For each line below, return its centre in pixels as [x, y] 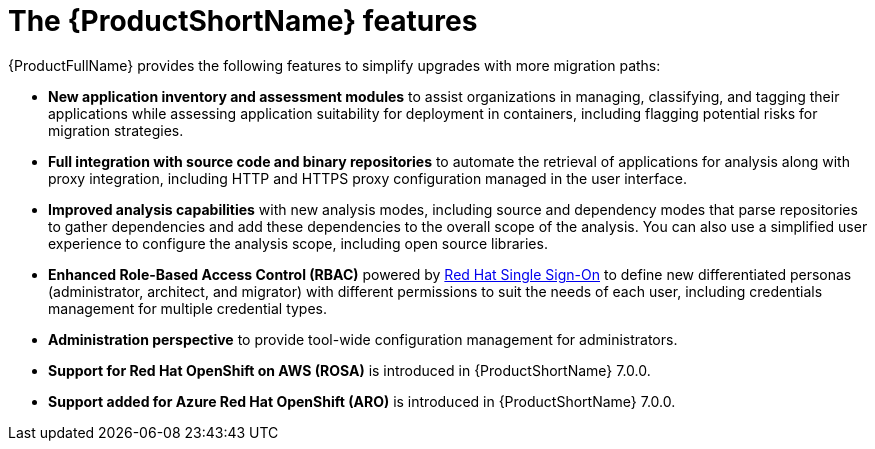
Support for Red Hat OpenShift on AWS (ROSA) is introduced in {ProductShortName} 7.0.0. [349, 370]
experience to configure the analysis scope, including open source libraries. [298, 243]
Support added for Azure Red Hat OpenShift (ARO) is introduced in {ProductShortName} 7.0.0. [362, 401]
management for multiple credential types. [188, 308]
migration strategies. [116, 130]
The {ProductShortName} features [243, 21]
